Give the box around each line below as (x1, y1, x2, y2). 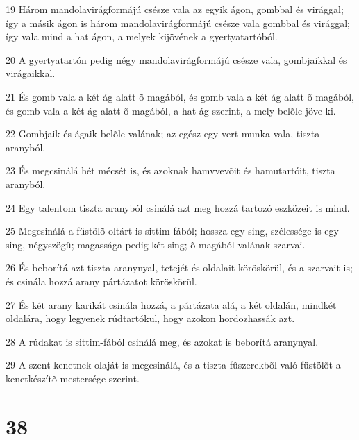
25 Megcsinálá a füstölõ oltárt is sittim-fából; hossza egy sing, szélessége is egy (6, 223, 339, 238)
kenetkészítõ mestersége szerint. (6, 371, 140, 385)
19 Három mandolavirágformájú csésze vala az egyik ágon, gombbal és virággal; (6, 2, 344, 16)
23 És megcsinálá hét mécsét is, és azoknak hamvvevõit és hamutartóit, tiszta (6, 163, 335, 178)
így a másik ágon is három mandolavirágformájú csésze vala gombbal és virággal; (6, 15, 350, 30)
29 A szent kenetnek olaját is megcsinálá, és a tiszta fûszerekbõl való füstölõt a (6, 357, 341, 372)
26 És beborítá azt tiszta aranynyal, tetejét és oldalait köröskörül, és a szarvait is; (6, 260, 353, 275)
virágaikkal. (6, 66, 56, 81)
